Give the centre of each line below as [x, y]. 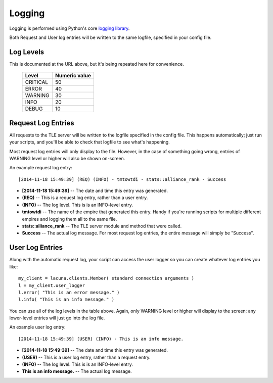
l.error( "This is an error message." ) [69, 292]
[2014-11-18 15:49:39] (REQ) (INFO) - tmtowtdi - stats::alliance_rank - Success [122, 179]
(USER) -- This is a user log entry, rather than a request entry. [86, 357]
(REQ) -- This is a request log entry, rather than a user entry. [85, 198]
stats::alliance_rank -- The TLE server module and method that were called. [102, 226]
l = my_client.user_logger [52, 285]
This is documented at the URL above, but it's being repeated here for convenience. [97, 64]
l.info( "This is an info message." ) [66, 300]
